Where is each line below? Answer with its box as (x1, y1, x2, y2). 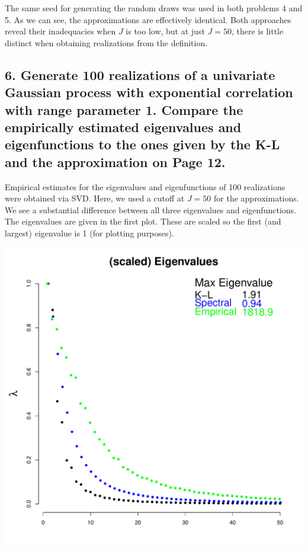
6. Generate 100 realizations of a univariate (5, 65, 275, 84)
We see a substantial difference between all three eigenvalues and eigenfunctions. (5, 203, 296, 216)
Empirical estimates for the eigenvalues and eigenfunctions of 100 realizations (5, 180, 285, 193)
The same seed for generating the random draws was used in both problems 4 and (5, 2, 303, 14)
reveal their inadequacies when (5, 25, 116, 37)
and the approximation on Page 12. (5, 152, 226, 171)
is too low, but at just (126, 25, 205, 37)
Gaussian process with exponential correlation (5, 83, 293, 101)
